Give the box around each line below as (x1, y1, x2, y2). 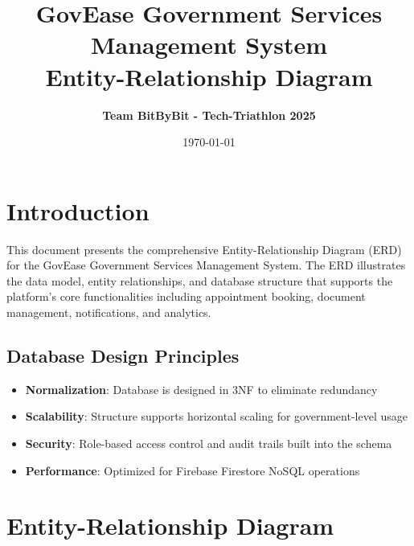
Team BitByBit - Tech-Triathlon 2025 (102, 106, 316, 123)
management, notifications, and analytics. (6, 304, 211, 320)
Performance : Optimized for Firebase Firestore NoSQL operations (25, 462, 360, 478)
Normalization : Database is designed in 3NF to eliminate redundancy (25, 380, 378, 397)
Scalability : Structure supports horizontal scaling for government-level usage (25, 408, 408, 425)
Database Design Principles (6, 343, 240, 367)
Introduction (6, 194, 150, 227)
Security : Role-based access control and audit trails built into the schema (25, 434, 392, 451)
